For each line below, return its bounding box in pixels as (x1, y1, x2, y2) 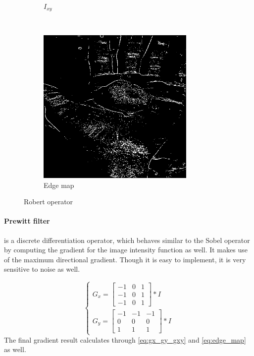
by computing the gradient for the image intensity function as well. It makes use (4, 244, 248, 255)
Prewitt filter (4, 216, 50, 226)
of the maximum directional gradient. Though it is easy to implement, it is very (4, 254, 246, 264)
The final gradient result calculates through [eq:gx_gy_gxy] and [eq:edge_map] (4, 334, 246, 345)
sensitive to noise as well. (4, 264, 80, 274)
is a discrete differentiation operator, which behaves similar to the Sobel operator (4, 235, 250, 245)
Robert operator (24, 196, 73, 207)
